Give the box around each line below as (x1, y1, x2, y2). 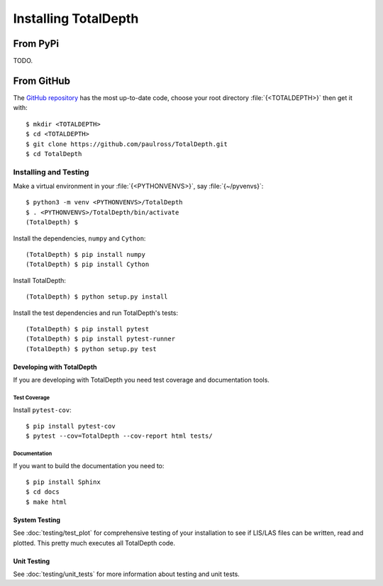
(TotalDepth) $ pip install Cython (26, 260, 150, 269)
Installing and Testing (13, 167, 89, 177)
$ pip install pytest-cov (26, 422, 116, 430)
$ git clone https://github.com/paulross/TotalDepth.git (26, 140, 228, 148)
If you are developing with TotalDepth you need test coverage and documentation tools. (13, 376, 270, 385)
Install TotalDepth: (13, 276, 67, 284)
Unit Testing (13, 557, 50, 565)
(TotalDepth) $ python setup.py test (26, 345, 157, 353)
